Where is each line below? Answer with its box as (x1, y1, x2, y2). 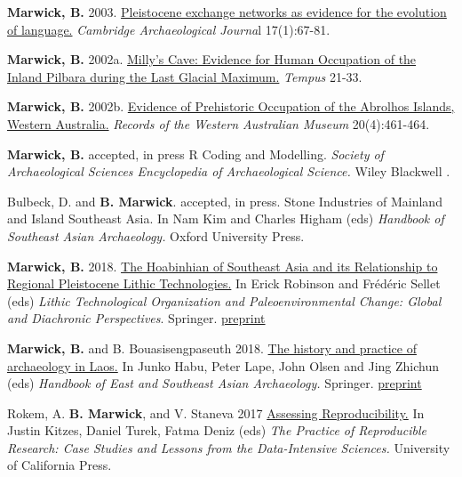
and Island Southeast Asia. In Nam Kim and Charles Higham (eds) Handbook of (7, 209, 444, 228)
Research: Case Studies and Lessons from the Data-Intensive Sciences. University (7, 438, 450, 457)
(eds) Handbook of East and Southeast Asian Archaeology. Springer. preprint (7, 374, 422, 392)
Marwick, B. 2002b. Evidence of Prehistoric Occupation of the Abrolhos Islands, (7, 97, 455, 116)
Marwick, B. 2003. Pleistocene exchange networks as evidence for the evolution (7, 3, 447, 20)
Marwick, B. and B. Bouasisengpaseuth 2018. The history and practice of (7, 338, 417, 357)
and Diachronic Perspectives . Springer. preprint (7, 309, 266, 327)
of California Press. (7, 456, 112, 474)
